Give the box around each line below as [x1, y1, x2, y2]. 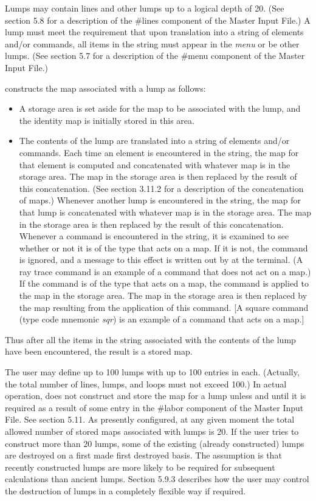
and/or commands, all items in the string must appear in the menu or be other [5, 37, 300, 50]
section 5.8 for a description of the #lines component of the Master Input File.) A [5, 13, 311, 26]
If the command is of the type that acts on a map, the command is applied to [19, 277, 309, 290]
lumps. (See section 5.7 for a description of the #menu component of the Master [5, 49, 305, 62]
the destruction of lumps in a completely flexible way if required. [5, 484, 246, 497]
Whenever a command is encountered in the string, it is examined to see [19, 230, 289, 242]
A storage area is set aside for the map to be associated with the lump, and [19, 102, 301, 115]
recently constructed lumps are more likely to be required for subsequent [5, 460, 275, 473]
